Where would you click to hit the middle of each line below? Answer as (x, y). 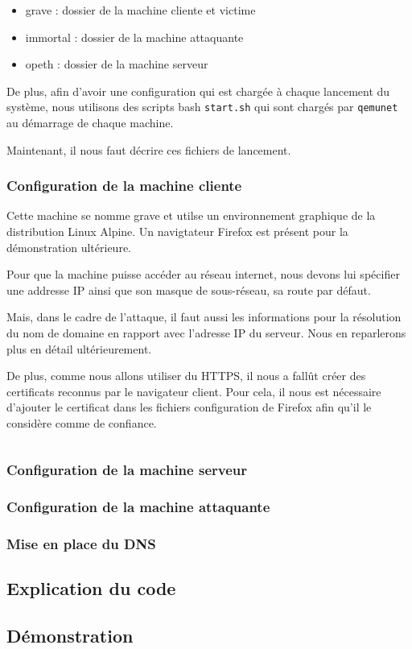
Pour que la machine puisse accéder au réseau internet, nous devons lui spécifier (203, 274)
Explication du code (91, 588)
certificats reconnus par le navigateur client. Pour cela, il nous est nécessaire (194, 391)
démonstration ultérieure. (69, 247)
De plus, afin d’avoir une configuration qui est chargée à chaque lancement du (198, 91)
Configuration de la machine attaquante (138, 507)
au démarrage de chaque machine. (90, 123)
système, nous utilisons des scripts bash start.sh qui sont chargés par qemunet (202, 107)
